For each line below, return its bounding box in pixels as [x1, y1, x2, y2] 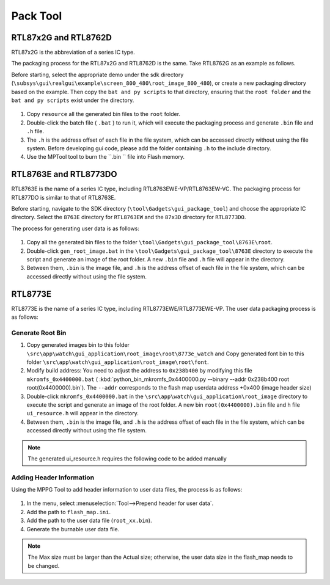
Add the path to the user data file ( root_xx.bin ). [26, 517, 152, 525]
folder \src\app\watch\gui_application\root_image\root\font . [26, 358, 209, 366]
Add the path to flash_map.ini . [26, 508, 111, 515]
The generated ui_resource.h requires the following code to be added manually [28, 455, 227, 462]
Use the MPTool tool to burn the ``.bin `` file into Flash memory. [26, 153, 185, 161]
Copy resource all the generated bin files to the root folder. [26, 111, 180, 118]
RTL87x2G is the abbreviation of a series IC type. [11, 49, 135, 56]
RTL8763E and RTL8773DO [11, 169, 117, 180]
